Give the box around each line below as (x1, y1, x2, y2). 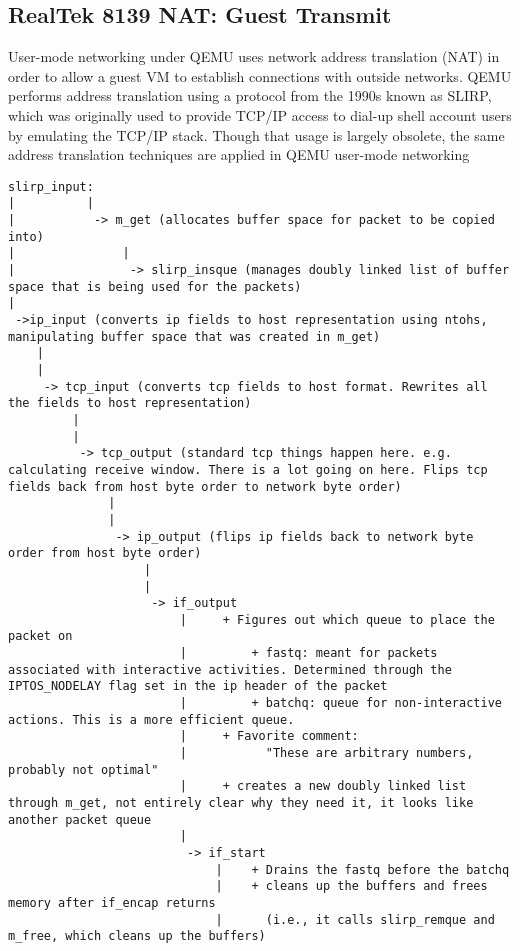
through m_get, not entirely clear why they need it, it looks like (8, 796, 474, 811)
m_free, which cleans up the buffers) (8, 929, 266, 944)
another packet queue (8, 812, 152, 827)
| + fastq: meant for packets (179, 646, 438, 661)
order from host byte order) (8, 546, 202, 561)
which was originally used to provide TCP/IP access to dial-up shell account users (8, 104, 512, 125)
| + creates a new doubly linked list (179, 779, 467, 794)
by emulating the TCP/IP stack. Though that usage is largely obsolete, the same (8, 124, 505, 145)
